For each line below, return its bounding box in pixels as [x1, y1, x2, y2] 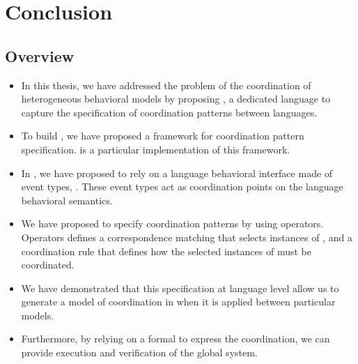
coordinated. [21, 257, 75, 272]
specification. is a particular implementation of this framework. [21, 142, 290, 156]
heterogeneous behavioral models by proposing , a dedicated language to [21, 91, 331, 106]
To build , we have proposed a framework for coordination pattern [21, 128, 304, 143]
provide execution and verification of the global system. [21, 345, 258, 360]
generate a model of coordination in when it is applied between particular [21, 294, 336, 309]
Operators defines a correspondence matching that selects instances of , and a [21, 229, 352, 244]
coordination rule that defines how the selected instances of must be [21, 243, 311, 258]
